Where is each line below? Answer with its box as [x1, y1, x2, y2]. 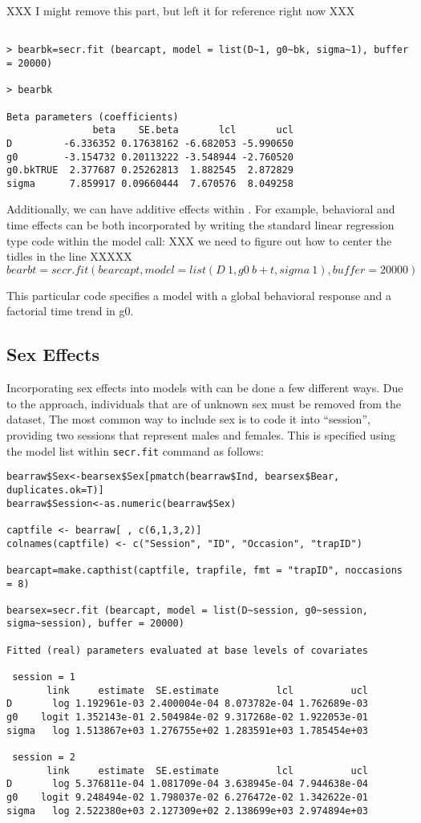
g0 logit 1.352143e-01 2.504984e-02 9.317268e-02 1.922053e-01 [6, 712, 369, 724]
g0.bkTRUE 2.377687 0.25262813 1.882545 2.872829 [6, 164, 293, 176]
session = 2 [12, 752, 75, 764]
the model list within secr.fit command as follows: [6, 442, 264, 459]
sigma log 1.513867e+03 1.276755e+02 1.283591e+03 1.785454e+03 [6, 724, 369, 736]
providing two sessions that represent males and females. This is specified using [6, 427, 396, 444]
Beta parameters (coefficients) [6, 111, 179, 123]
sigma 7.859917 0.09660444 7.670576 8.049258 [6, 177, 293, 189]
